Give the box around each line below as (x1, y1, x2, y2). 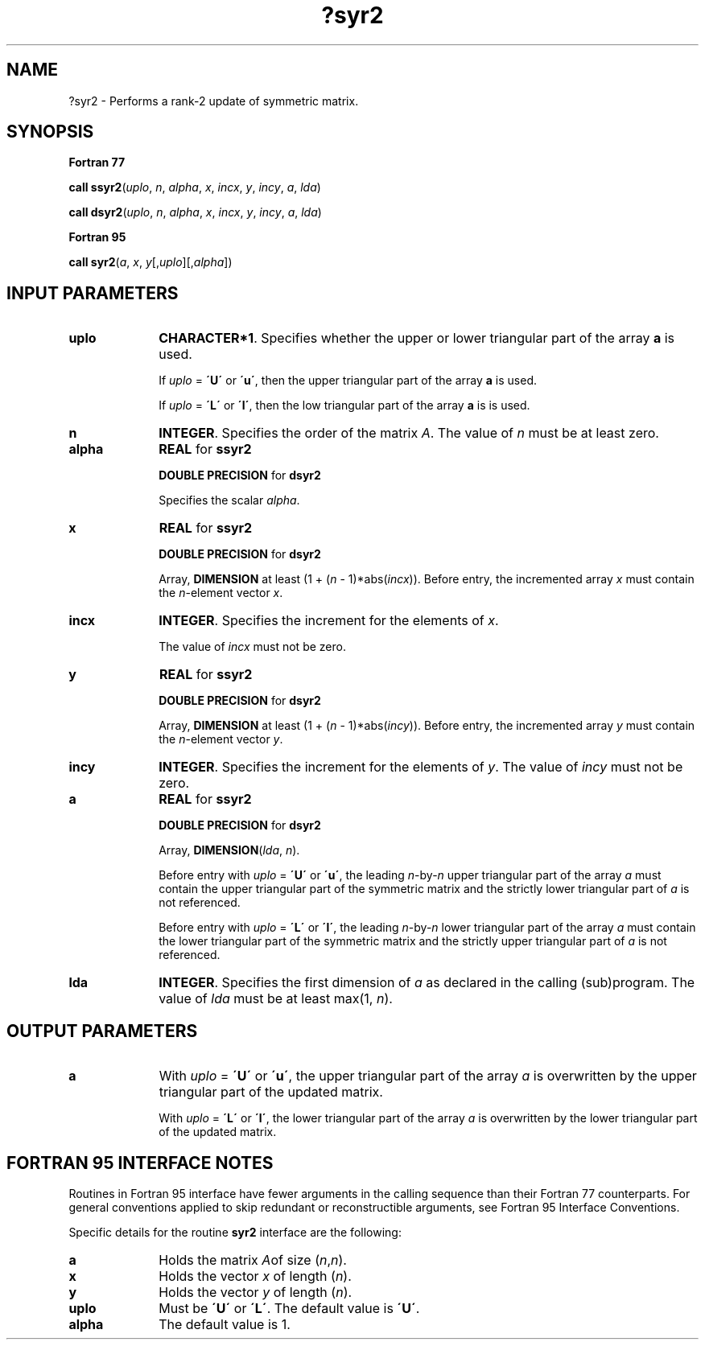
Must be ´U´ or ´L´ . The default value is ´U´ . (159, 1299, 420, 1316)
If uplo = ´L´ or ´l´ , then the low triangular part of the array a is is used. (159, 398, 530, 413)
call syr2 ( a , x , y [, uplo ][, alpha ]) (68, 255, 233, 270)
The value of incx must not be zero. (159, 640, 346, 654)
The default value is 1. (159, 1315, 291, 1332)
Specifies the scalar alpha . (159, 493, 300, 508)
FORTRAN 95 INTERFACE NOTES (6, 1152, 274, 1173)
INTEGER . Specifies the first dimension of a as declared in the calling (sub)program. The (159, 974, 695, 991)
